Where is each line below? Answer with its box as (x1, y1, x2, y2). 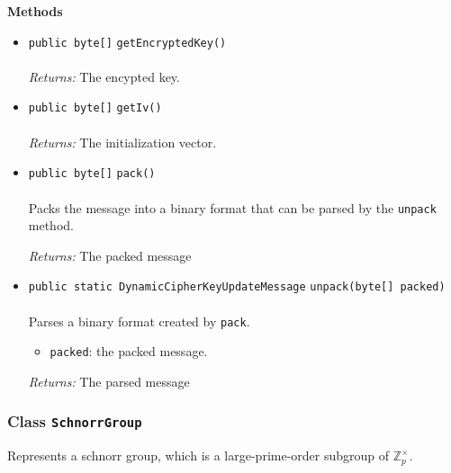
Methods (7, 2, 63, 20)
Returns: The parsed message (28, 371, 190, 390)
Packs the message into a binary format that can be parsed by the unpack (28, 198, 437, 217)
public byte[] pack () (28, 167, 156, 181)
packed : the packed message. (50, 342, 208, 361)
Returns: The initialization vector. (28, 132, 217, 151)
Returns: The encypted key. (28, 67, 180, 85)
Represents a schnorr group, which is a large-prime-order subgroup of (7, 446, 390, 465)
